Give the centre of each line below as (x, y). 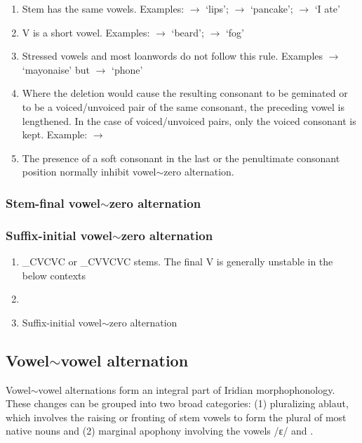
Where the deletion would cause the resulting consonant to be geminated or (185, 93)
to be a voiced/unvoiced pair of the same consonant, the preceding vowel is (183, 106)
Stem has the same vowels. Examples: (103, 8)
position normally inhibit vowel (89, 172)
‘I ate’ (327, 8)
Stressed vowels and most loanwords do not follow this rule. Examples (173, 56)
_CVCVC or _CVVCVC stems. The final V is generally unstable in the (177, 261)
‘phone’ (127, 69)
